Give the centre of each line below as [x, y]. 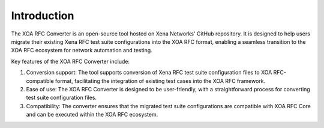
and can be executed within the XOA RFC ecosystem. [92, 115]
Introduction [43, 16]
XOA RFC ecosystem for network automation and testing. [82, 50]
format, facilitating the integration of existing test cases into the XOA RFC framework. [160, 81]
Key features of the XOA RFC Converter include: [70, 61]
